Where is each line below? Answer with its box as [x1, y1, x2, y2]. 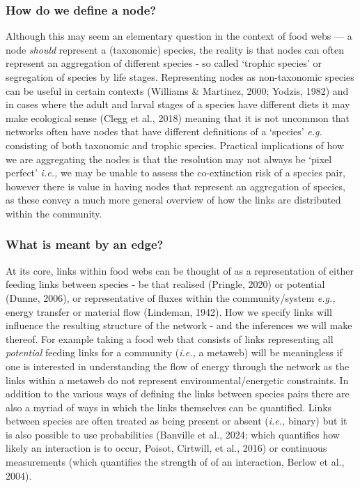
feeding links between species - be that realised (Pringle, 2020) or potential [6, 277, 325, 291]
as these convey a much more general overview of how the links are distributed [6, 192, 341, 207]
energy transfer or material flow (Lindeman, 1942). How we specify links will [6, 304, 332, 319]
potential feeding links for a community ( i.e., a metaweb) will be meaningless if [6, 345, 343, 360]
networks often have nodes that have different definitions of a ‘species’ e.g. [6, 124, 322, 139]
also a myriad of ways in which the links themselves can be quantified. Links [6, 399, 332, 414]
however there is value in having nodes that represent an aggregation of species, [6, 178, 345, 193]
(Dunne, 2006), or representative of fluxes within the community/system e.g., [6, 290, 336, 305]
